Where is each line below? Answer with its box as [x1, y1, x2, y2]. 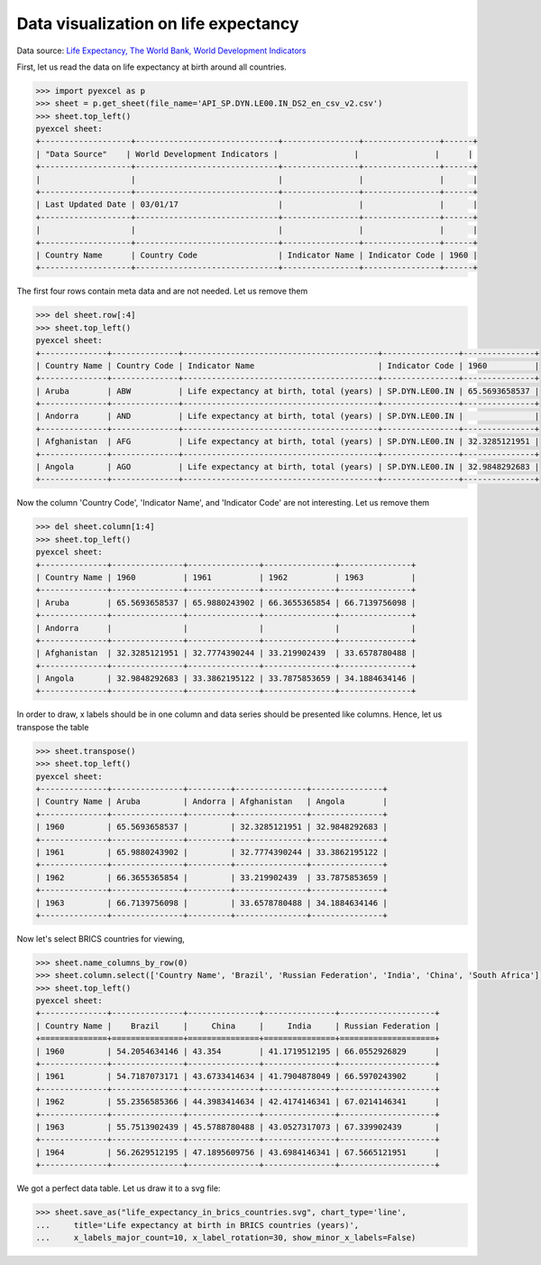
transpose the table [16, 721, 89, 732]
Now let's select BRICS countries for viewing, [16, 933, 185, 944]
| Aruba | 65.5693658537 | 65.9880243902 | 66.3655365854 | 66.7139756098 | [35, 597, 417, 608]
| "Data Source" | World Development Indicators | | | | [35, 149, 473, 159]
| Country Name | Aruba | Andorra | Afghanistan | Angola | [35, 796, 388, 807]
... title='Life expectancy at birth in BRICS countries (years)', [35, 1220, 360, 1230]
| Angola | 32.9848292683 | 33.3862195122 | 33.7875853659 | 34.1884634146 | [35, 674, 417, 684]
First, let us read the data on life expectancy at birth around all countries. [16, 61, 288, 72]
